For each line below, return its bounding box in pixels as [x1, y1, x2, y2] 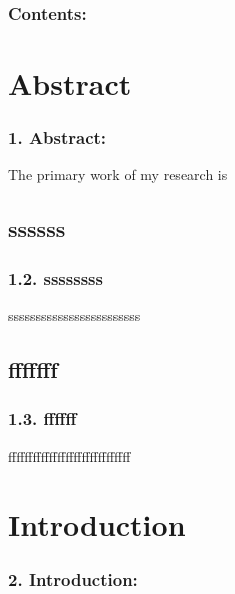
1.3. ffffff [8, 406, 77, 431]
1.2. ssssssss [8, 265, 103, 290]
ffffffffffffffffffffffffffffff [8, 445, 131, 466]
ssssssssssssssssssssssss [8, 305, 141, 326]
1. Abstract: [8, 125, 107, 150]
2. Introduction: [8, 566, 138, 591]
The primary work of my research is [8, 164, 228, 185]
